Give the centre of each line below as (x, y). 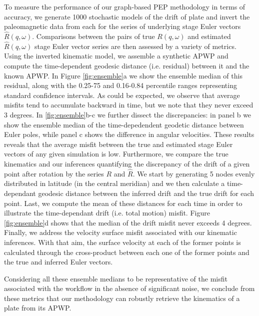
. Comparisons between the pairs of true (93, 36)
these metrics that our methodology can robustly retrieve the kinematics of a (122, 298)
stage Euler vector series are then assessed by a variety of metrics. (135, 46)
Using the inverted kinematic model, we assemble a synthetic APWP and (116, 56)
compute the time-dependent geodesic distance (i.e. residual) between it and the (127, 65)
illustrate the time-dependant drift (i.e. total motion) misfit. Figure (107, 213)
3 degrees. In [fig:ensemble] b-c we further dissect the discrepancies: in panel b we (128, 114)
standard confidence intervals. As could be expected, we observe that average (122, 95)
